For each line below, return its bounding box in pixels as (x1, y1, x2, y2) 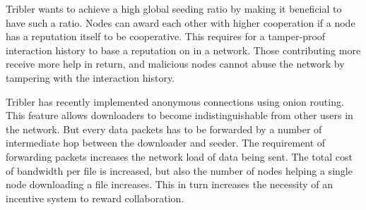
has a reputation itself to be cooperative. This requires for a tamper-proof (6, 29, 326, 44)
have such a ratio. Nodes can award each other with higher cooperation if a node (6, 15, 355, 30)
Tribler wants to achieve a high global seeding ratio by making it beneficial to (6, 1, 342, 16)
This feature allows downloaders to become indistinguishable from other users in (6, 108, 353, 123)
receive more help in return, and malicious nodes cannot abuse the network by (6, 56, 345, 71)
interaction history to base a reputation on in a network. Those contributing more (6, 42, 361, 57)
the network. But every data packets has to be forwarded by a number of (6, 121, 322, 136)
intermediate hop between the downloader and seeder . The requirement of (6, 135, 326, 150)
